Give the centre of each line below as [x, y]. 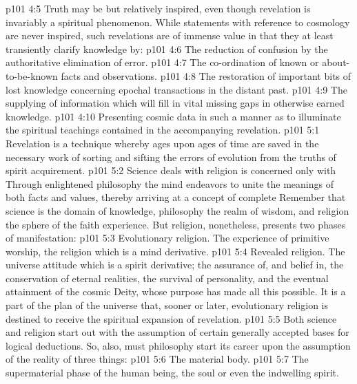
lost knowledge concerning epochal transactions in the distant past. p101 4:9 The [176, 89]
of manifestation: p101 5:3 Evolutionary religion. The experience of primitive [167, 238]
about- [336, 62]
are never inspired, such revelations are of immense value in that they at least [170, 35]
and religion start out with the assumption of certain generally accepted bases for [177, 332]
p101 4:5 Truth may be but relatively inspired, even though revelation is [158, 8]
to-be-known [32, 75]
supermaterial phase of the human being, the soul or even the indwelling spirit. [172, 373]
